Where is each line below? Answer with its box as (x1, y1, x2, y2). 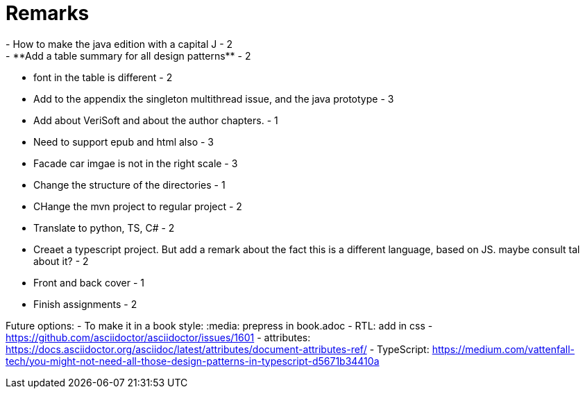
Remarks (6, 1, 90, 25)
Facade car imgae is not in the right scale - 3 (33, 157, 238, 169)
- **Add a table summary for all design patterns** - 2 (6, 49, 251, 62)
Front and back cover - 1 (33, 276, 145, 289)
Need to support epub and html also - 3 (33, 135, 214, 148)
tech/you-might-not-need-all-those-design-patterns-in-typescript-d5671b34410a (6, 354, 380, 367)
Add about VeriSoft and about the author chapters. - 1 (33, 114, 278, 126)
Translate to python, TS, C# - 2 (33, 221, 175, 234)
